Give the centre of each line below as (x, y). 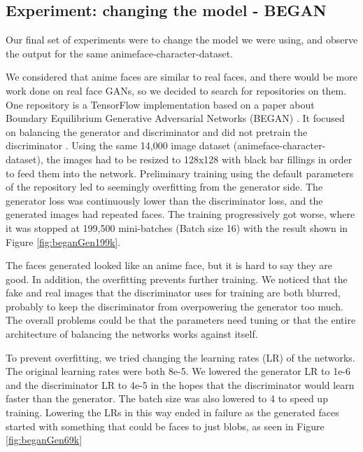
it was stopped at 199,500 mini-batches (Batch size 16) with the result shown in (177, 227)
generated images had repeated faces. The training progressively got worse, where (180, 214)
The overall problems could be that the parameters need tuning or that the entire (181, 320)
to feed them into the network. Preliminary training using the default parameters (180, 173)
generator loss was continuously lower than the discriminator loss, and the (164, 200)
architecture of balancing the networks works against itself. (132, 334)
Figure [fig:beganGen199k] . (63, 241)
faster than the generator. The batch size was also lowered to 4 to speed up (167, 398)
